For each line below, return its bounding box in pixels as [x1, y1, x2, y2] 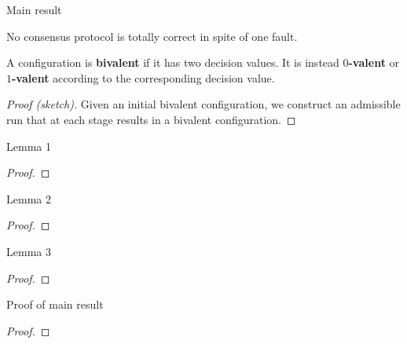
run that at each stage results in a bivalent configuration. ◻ [6, 111, 296, 127]
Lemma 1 [6, 137, 51, 154]
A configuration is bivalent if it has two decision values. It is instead [6, 54, 339, 71]
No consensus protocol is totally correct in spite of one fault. [6, 27, 298, 44]
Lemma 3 [6, 243, 51, 259]
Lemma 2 [6, 190, 51, 207]
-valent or [348, 54, 400, 71]
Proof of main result [6, 296, 104, 313]
